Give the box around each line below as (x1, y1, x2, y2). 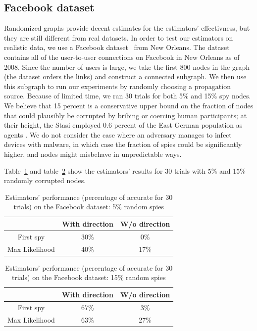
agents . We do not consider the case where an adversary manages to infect (4, 129, 232, 140)
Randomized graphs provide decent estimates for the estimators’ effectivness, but (4, 23, 250, 33)
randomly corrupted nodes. (4, 175, 86, 186)
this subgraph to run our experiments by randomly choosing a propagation (4, 81, 231, 91)
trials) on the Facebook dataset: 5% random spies (13, 201, 164, 212)
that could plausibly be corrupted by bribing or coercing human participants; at (4, 110, 247, 120)
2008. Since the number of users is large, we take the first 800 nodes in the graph (4, 61, 250, 72)
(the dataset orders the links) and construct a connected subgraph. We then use (4, 71, 247, 82)
